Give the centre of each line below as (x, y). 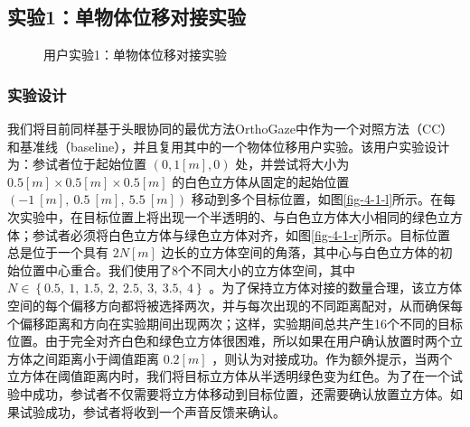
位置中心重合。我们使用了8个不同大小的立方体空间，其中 (187, 269)
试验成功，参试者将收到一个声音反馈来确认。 (152, 411)
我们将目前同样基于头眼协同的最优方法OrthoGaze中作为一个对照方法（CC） (230, 129)
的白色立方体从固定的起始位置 (261, 181)
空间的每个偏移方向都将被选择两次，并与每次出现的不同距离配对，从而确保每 (235, 305)
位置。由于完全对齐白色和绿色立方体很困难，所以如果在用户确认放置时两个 (229, 341)
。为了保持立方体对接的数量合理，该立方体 (336, 288)
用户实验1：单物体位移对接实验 (135, 55)
